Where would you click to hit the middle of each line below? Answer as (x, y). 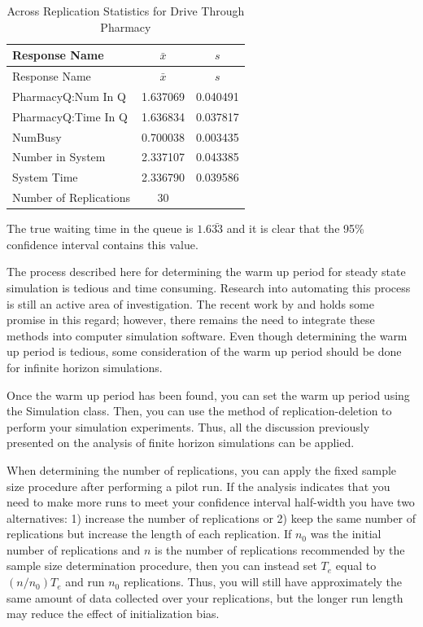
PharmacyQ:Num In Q (69, 96)
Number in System (59, 157)
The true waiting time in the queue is (100, 228)
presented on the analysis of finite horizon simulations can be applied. (181, 443)
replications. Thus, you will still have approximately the (263, 582)
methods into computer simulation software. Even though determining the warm (207, 335)
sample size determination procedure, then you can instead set (162, 566)
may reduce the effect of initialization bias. (113, 614)
